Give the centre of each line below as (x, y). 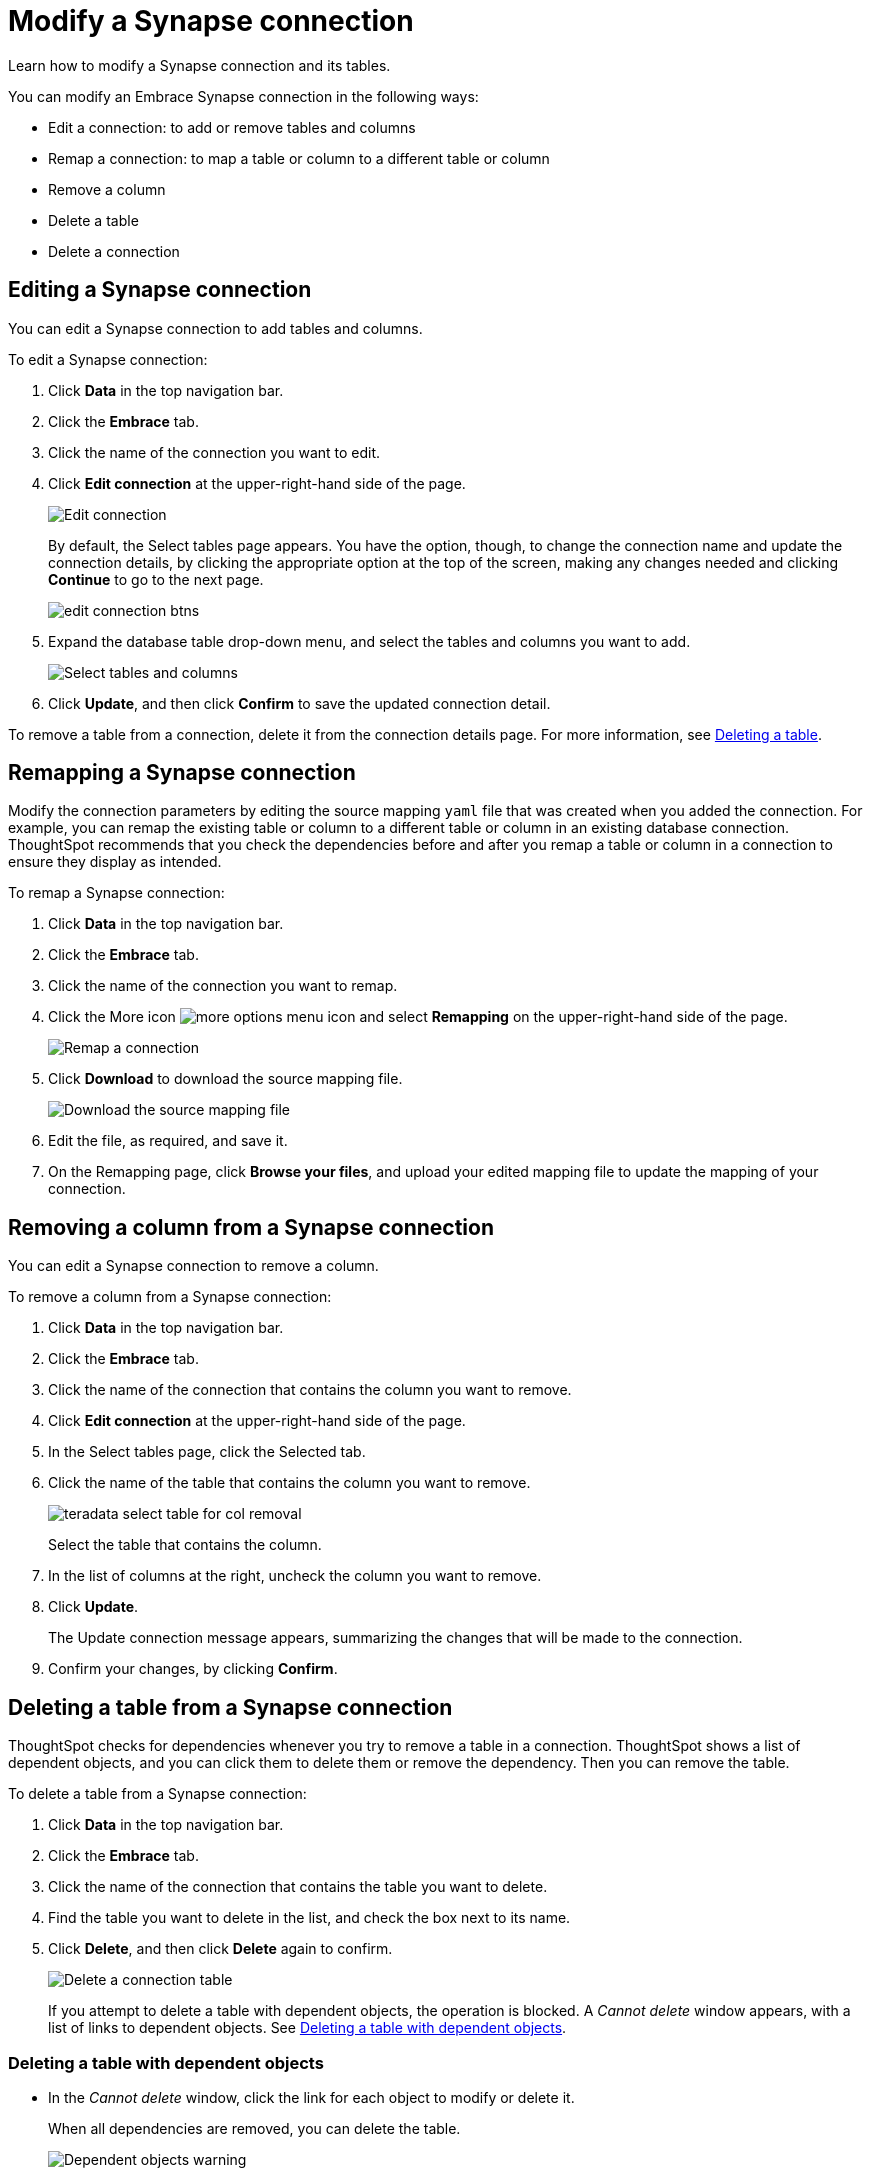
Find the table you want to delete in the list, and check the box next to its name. (309, 1918)
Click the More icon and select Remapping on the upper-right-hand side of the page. (418, 1017)
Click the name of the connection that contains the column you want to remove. (310, 1390)
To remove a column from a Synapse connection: (170, 1297)
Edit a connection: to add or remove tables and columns (232, 127)
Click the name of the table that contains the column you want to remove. (289, 1483)
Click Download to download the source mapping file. (225, 1079)
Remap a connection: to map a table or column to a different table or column (299, 158)
